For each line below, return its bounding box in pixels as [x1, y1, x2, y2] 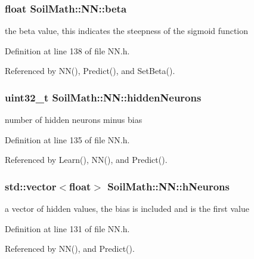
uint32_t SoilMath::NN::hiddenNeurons [5, 90, 202, 104]
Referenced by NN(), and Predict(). [5, 242, 135, 255]
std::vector [5, 178, 57, 193]
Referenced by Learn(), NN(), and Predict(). [5, 153, 168, 166]
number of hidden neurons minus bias [5, 113, 143, 126]
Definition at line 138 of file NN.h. [5, 44, 130, 57]
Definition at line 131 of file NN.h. [5, 222, 130, 235]
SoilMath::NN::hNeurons [107, 178, 230, 193]
